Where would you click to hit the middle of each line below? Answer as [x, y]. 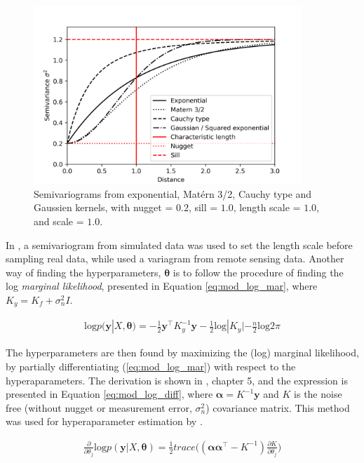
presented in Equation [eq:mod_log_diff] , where [109, 394]
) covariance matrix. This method [278, 407]
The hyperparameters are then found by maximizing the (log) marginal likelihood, [182, 353]
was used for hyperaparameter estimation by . [104, 421]
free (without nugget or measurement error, [99, 407]
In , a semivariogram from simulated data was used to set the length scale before [179, 244]
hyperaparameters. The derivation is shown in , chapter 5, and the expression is [177, 380]
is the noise [318, 394]
